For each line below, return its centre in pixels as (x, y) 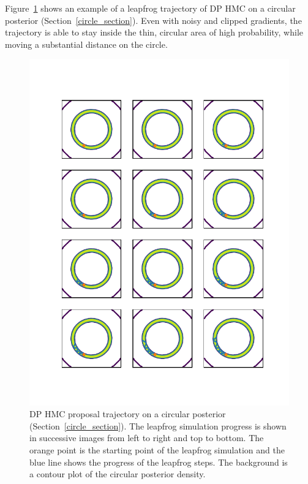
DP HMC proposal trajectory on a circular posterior (128, 414)
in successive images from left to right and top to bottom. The (147, 438)
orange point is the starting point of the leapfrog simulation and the (157, 450)
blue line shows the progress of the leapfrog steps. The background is (159, 462)
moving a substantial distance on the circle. (86, 44)
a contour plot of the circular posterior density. (118, 474)
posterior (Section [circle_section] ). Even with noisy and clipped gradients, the (153, 20)
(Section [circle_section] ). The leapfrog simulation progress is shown (158, 425)
